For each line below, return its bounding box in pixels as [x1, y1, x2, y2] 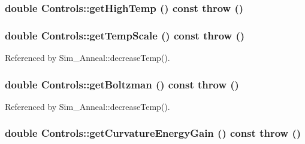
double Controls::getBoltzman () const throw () [5, 76, 239, 91]
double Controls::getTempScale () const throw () [5, 27, 245, 42]
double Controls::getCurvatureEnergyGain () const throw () [5, 125, 301, 140]
